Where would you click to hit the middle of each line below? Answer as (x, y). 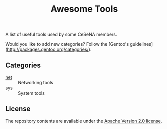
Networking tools (36, 83)
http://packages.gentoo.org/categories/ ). (49, 49)
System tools (31, 93)
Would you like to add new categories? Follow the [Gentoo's (67, 44)
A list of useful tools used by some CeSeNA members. (61, 34)
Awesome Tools (84, 9)
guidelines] (142, 44)
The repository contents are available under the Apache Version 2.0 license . (84, 121)
